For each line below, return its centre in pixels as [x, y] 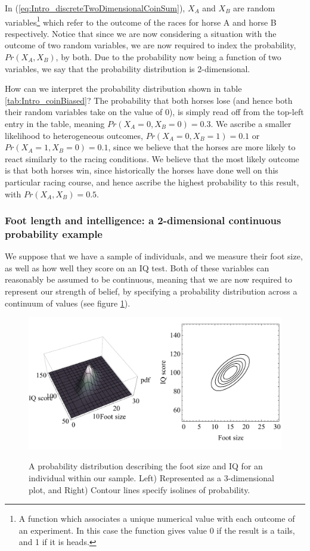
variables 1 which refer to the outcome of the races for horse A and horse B [141, 21]
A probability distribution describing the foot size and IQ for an [146, 466]
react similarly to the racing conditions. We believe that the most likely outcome [152, 158]
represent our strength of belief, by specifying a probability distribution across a [151, 291]
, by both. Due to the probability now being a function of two [168, 57]
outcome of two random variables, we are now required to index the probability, [151, 45]
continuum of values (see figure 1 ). [68, 303]
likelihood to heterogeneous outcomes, [74, 135]
